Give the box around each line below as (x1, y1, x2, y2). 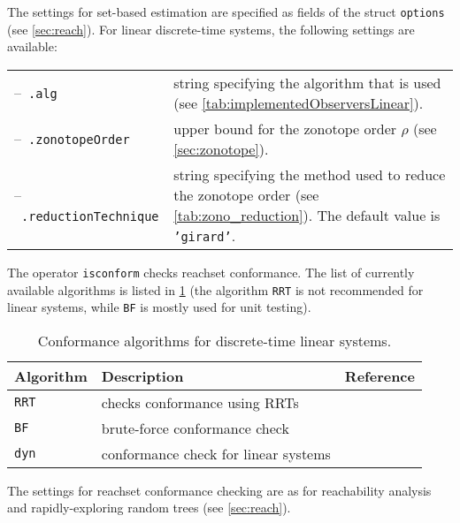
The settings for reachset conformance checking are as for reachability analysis (7, 481, 432, 499)
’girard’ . (173, 224, 236, 246)
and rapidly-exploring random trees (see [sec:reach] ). (7, 498, 291, 517)
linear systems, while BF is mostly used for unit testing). (7, 298, 311, 316)
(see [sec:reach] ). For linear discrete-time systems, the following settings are (7, 19, 415, 38)
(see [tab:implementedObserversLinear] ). (173, 92, 424, 113)
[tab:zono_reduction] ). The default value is (173, 204, 441, 225)
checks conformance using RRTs (101, 391, 299, 413)
